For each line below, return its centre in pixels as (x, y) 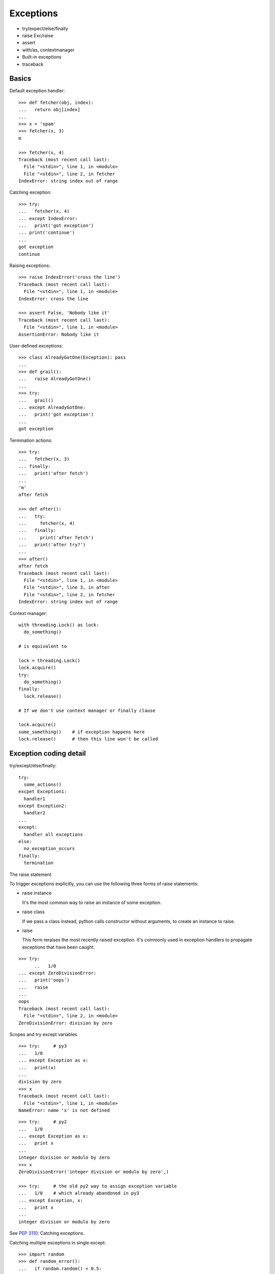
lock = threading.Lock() (49, 660)
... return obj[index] (49, 110)
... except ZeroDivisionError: (58, 973)
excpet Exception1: (43, 792)
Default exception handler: (37, 91)
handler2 (35, 813)
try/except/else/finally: (33, 766)
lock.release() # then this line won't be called (88, 739)
